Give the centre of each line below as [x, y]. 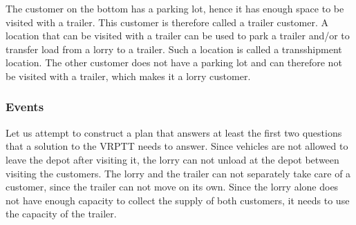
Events [25, 107]
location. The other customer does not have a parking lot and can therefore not [174, 62]
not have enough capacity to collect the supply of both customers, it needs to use [178, 200]
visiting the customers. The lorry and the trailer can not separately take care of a [178, 173]
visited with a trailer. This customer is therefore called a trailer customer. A [167, 22]
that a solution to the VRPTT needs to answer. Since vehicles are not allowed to [177, 146]
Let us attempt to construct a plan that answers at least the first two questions [174, 132]
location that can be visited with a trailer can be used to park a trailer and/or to [178, 36]
